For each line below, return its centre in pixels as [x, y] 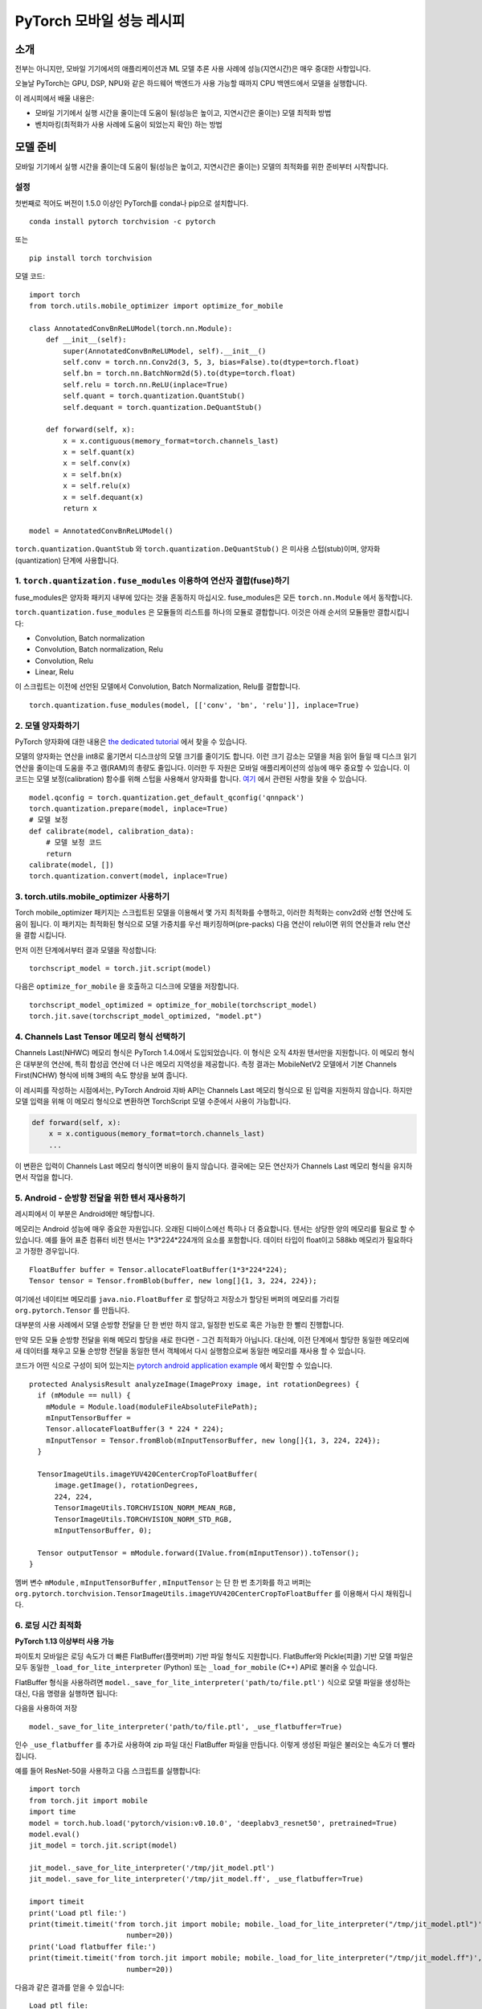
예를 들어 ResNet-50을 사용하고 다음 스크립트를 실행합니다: [108, 1770]
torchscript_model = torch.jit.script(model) [120, 969]
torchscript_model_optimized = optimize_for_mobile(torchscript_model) [173, 1005]
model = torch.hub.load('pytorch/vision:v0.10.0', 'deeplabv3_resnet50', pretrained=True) [213, 1823]
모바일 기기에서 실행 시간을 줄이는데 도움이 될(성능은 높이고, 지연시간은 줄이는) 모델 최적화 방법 [183, 113]
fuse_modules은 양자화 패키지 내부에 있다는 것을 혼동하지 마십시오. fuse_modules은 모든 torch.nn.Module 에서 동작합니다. [214, 597]
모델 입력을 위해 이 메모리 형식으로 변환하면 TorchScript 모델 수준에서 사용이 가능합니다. [153, 1101]
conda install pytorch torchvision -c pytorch [123, 222]
